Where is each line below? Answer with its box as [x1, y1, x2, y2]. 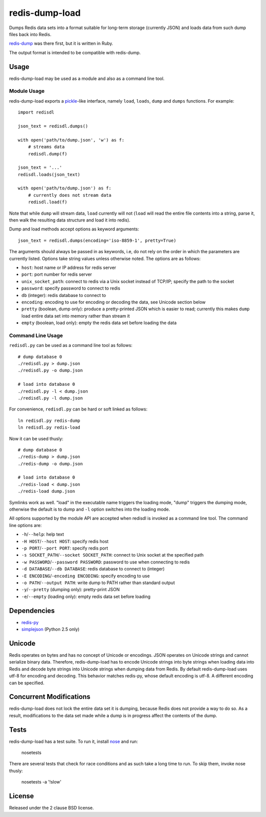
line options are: [9, 522, 42, 528]
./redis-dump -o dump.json [18, 461, 83, 466]
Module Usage [9, 88, 45, 95]
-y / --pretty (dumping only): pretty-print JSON [21, 587, 120, 593]
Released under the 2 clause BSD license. [9, 805, 94, 811]
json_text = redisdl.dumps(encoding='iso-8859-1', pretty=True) [18, 237, 177, 243]
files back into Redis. [9, 31, 52, 37]
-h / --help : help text [21, 531, 64, 537]
